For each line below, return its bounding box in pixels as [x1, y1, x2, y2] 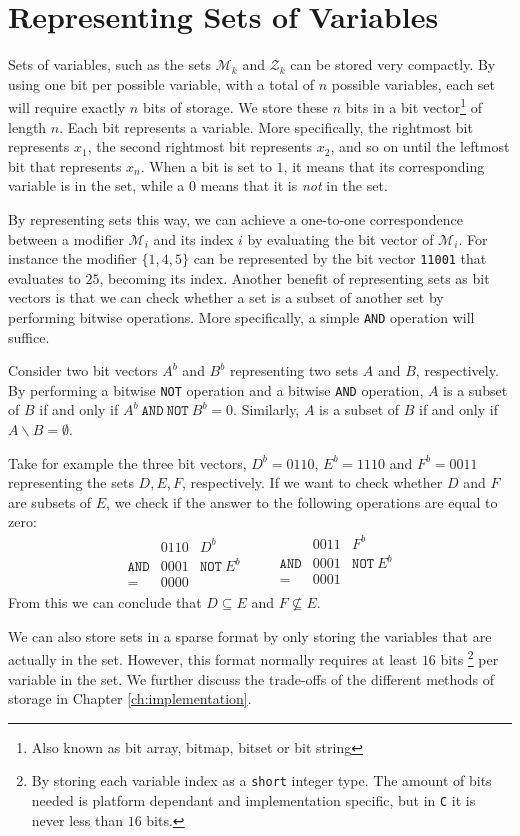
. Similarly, [233, 399, 300, 420]
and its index [153, 228, 234, 249]
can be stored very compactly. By [290, 54, 496, 75]
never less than [31, 809, 123, 830]
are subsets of [8, 491, 92, 512]
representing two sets [229, 360, 359, 381]
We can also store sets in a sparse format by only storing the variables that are [8, 625, 492, 646]
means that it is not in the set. [200, 175, 388, 196]
